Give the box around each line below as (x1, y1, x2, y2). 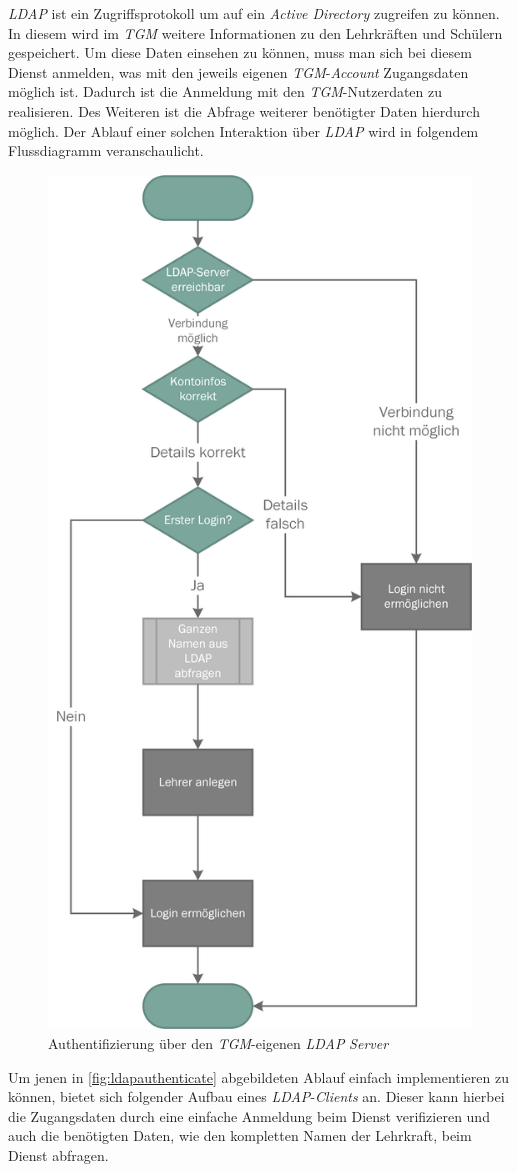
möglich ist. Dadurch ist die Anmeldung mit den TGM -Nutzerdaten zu (8, 81, 443, 102)
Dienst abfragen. (8, 1144, 109, 1165)
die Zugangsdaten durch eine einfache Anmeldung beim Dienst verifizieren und (8, 1105, 490, 1126)
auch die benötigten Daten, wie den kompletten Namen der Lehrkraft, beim (8, 1125, 472, 1146)
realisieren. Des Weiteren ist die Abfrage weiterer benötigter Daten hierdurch (8, 100, 480, 121)
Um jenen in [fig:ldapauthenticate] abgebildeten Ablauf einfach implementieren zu (8, 1066, 509, 1087)
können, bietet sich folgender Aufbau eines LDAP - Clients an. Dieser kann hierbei (8, 1086, 505, 1107)
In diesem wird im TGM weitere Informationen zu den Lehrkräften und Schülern (8, 22, 503, 43)
